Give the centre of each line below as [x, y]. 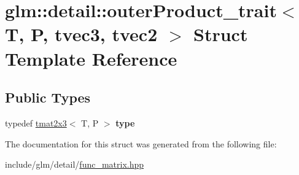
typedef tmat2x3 [36, 122]
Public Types [48, 97]
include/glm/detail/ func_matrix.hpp [75, 164]
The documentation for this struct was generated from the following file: [141, 143]
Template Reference [91, 58]
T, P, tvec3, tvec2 [81, 34]
